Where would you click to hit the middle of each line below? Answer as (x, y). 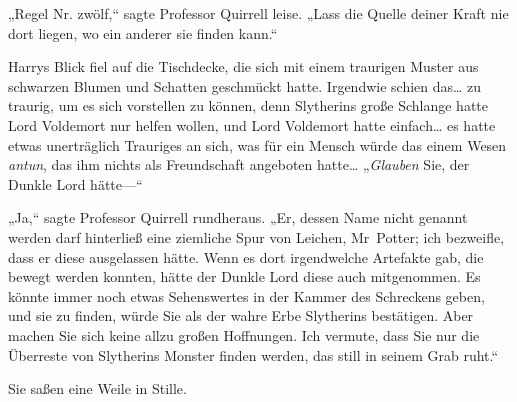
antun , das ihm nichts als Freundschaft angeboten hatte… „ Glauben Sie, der (239, 164)
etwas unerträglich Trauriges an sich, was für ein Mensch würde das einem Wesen (257, 144)
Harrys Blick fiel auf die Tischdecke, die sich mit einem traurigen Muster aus (243, 66)
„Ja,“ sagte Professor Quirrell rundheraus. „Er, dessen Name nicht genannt (238, 217)
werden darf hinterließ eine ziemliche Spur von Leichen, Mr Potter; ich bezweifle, (256, 236)
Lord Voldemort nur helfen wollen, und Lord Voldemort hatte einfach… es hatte (252, 124)
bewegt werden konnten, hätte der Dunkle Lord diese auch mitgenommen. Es (244, 276)
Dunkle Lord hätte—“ (75, 183)
